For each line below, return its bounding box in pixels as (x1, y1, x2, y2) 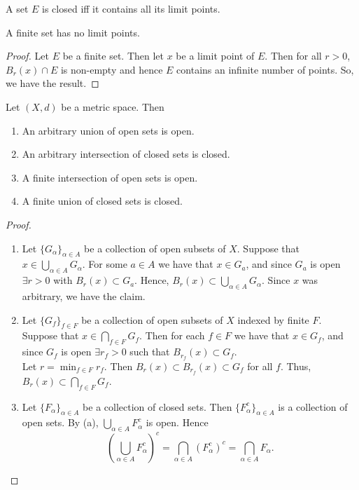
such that (129, 344, 170, 359)
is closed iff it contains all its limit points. (42, 1, 220, 15)
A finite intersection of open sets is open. (22, 170, 198, 184)
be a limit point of (176, 48, 255, 63)
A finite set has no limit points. (6, 25, 140, 39)
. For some (82, 257, 127, 271)
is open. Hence (146, 415, 209, 430)
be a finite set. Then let (62, 48, 164, 63)
